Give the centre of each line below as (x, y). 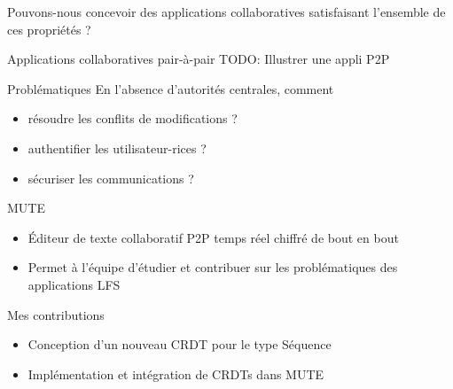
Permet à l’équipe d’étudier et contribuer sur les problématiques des (213, 267)
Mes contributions (56, 314)
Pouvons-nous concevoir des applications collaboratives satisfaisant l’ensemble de (226, 12)
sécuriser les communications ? (111, 178)
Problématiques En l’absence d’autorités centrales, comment (171, 88)
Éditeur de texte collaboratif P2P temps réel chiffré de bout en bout (213, 237)
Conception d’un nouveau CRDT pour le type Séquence (180, 344)
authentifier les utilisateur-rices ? (117, 148)
